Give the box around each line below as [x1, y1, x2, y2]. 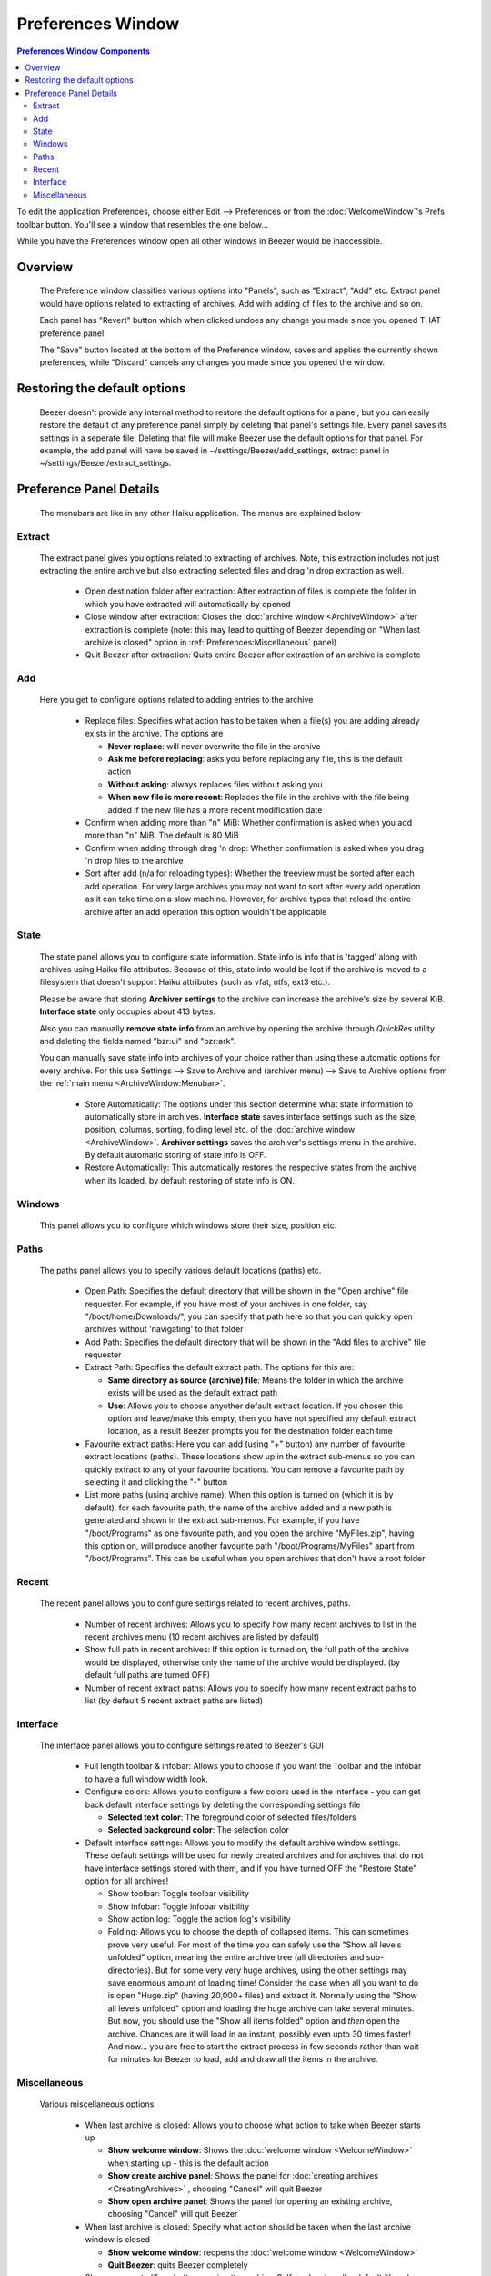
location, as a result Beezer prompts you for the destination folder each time [107, 1426, 393, 1437]
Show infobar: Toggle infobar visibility [107, 1901, 250, 1912]
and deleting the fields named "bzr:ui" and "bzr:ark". [39, 1035, 236, 1046]
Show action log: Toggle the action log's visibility [107, 1914, 291, 1925]
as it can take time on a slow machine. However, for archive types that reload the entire [85, 893, 412, 905]
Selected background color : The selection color [107, 1824, 290, 1835]
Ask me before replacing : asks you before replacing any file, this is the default [107, 753, 403, 764]
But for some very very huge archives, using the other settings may [155, 1965, 408, 1976]
